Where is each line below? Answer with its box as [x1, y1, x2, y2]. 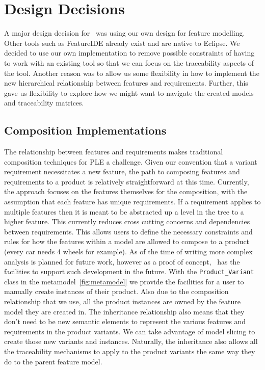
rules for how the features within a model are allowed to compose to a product [4, 236, 250, 247]
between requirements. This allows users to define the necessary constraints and [4, 226, 253, 236]
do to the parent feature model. [4, 356, 102, 366]
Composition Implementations [4, 122, 167, 138]
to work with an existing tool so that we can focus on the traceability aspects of [4, 57, 254, 68]
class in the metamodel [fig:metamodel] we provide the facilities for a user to [4, 276, 244, 286]
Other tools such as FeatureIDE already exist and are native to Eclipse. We [4, 37, 240, 48]
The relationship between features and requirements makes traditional [4, 146, 223, 157]
